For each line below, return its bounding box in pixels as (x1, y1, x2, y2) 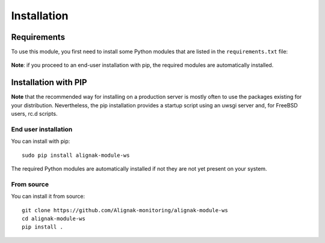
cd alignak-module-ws (22, 215, 85, 222)
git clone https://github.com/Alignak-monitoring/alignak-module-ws (22, 207, 228, 213)
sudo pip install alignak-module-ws (22, 151, 130, 159)
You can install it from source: (11, 193, 85, 200)
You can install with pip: (11, 137, 70, 145)
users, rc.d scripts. (11, 110, 58, 118)
